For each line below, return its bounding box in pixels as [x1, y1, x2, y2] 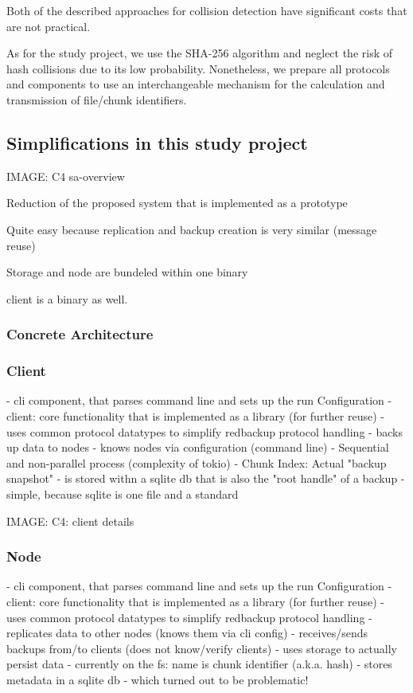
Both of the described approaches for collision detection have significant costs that [6, 2, 407, 18]
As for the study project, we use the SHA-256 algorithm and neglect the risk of [6, 45, 393, 61]
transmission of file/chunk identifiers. [6, 91, 187, 108]
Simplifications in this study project [6, 130, 308, 155]
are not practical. [6, 18, 91, 34]
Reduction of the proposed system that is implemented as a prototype [6, 194, 348, 211]
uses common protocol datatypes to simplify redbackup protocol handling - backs [6, 423, 403, 440]
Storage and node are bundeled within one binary [6, 264, 248, 280]
